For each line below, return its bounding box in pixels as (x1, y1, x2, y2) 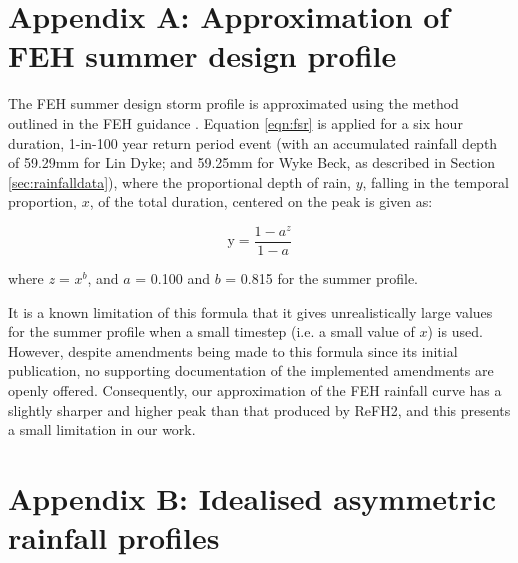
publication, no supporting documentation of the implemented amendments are (8, 360, 494, 381)
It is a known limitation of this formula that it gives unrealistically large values (8, 301, 493, 322)
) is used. (427, 321, 483, 342)
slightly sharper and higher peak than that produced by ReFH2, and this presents (8, 399, 511, 420)
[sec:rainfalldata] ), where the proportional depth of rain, (8, 171, 351, 192)
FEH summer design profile (8, 35, 397, 76)
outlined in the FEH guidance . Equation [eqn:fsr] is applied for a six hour (8, 112, 463, 133)
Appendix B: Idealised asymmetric (8, 477, 497, 518)
